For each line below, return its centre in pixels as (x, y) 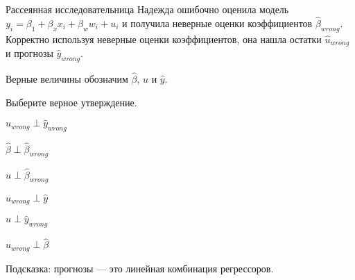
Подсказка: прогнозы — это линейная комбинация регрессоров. (140, 268)
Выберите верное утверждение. (71, 102)
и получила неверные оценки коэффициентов (217, 23)
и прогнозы (29, 53)
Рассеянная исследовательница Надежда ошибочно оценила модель (147, 9)
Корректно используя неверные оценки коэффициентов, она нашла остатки (164, 39)
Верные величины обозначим (67, 79)
